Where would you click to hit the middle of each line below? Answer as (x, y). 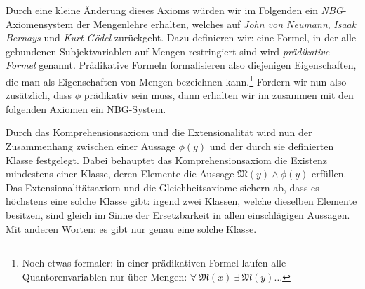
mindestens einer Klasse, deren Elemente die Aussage (120, 174)
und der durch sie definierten (272, 146)
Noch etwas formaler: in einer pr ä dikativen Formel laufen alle (154, 263)
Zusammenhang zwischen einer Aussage (91, 146)
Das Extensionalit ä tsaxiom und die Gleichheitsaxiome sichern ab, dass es (162, 187)
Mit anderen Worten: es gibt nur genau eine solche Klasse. (131, 228)
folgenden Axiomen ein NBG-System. (86, 108)
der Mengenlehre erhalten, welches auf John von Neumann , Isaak (216, 23)
